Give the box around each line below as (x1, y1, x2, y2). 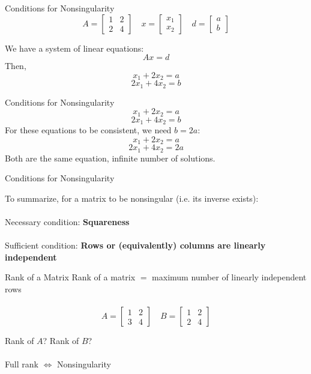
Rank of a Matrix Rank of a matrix (5, 271, 136, 283)
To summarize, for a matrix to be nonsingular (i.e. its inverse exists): (5, 192, 259, 204)
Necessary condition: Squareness (5, 216, 130, 228)
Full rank (5, 358, 38, 370)
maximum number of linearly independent (152, 271, 307, 283)
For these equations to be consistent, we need (5, 124, 172, 136)
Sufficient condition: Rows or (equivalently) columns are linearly (5, 239, 266, 252)
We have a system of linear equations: (5, 41, 144, 54)
